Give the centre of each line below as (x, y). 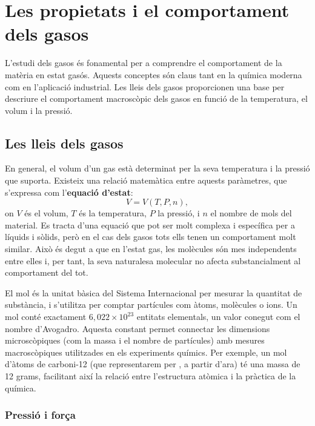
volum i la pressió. (39, 110)
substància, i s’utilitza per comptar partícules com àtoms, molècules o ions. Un (151, 305)
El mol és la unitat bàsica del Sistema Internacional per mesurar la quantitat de (154, 292)
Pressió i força (40, 415)
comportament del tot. (47, 272)
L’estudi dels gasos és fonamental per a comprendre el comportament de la (144, 63)
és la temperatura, (113, 213)
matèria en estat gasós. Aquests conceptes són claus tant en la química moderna (154, 74)
